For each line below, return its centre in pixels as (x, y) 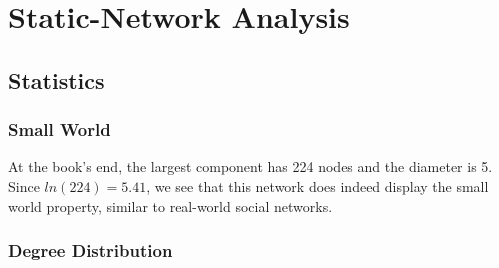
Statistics (56, 79)
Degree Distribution (90, 250)
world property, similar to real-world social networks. (170, 205)
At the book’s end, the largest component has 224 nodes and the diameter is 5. (250, 166)
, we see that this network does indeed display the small (317, 185)
